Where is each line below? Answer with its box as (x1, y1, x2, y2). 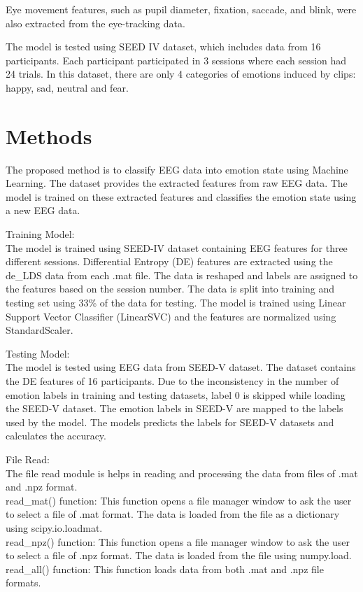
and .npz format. (6, 479, 78, 494)
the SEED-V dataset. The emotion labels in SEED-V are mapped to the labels (6, 401, 343, 416)
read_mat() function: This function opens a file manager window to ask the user (6, 493, 352, 507)
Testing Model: (6, 346, 70, 360)
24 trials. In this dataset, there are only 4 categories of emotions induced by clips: (6, 66, 356, 81)
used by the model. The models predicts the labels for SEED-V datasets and (6, 414, 334, 429)
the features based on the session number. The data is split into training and (6, 281, 335, 296)
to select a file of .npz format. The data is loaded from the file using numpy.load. (6, 548, 352, 563)
